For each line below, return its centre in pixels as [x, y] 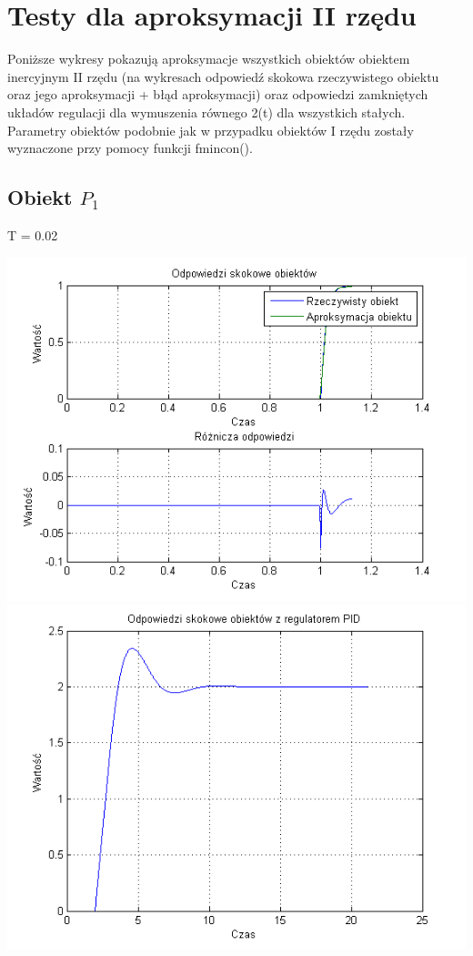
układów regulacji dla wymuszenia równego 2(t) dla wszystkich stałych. [206, 112]
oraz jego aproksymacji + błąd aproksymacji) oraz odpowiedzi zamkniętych [218, 94]
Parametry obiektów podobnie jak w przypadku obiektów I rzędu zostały [211, 130]
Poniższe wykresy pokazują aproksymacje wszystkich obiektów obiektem [209, 59]
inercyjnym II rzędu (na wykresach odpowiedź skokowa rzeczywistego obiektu [223, 76]
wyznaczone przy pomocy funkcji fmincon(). [130, 148]
